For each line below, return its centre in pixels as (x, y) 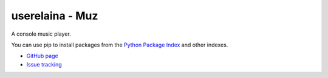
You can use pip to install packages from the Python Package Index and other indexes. (120, 45)
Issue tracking (44, 64)
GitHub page (42, 56)
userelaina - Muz (55, 16)
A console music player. (41, 34)
